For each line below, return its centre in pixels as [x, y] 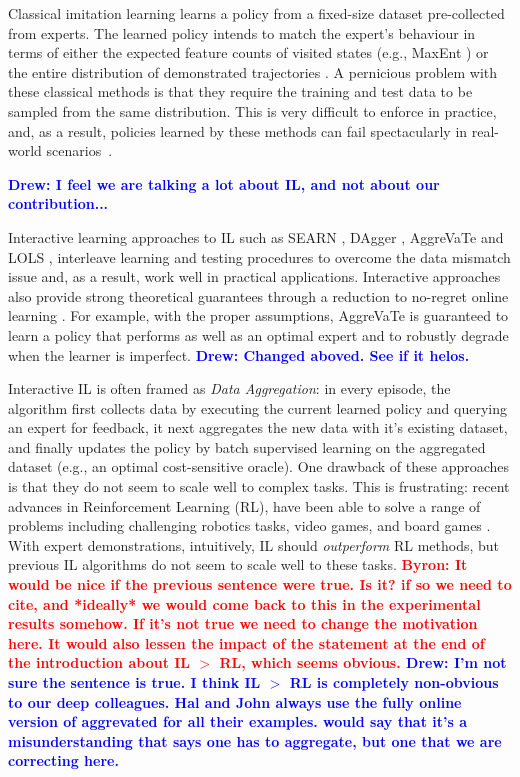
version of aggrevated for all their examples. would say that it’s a [238, 721]
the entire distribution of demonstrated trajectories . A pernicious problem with [253, 71]
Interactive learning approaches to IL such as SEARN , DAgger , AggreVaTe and [256, 236]
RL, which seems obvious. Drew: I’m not [363, 662]
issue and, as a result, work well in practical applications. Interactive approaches [254, 276]
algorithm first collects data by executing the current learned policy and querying [257, 407]
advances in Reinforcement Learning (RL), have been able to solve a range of [244, 505]
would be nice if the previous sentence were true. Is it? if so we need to [260, 584]
